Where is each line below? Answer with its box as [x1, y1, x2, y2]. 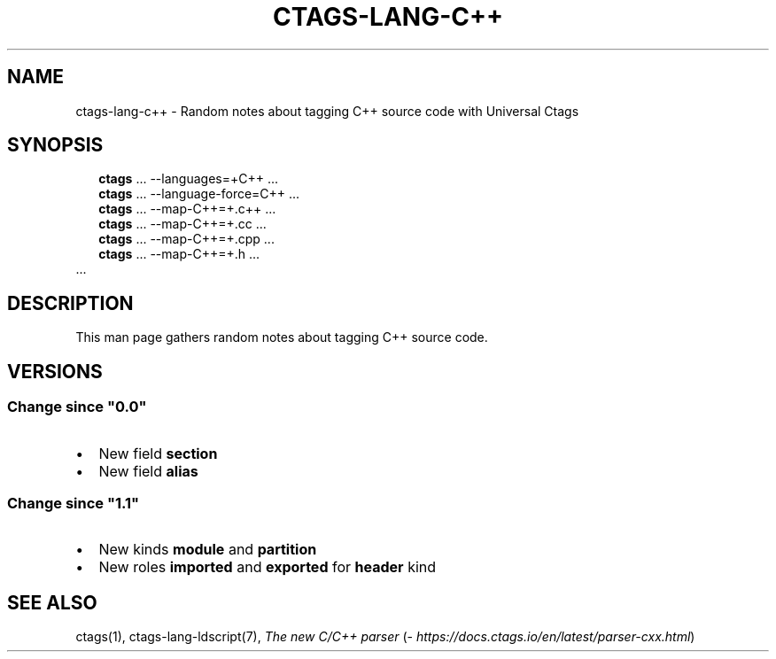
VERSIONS [7, 360, 103, 383]
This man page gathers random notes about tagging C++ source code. [75, 329, 488, 345]
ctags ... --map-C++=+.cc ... [98, 216, 267, 232]
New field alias [98, 461, 198, 480]
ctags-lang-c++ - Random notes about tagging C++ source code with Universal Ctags [75, 103, 579, 119]
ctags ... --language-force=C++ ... [98, 186, 300, 202]
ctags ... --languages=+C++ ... [98, 171, 278, 187]
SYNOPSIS [7, 134, 104, 157]
